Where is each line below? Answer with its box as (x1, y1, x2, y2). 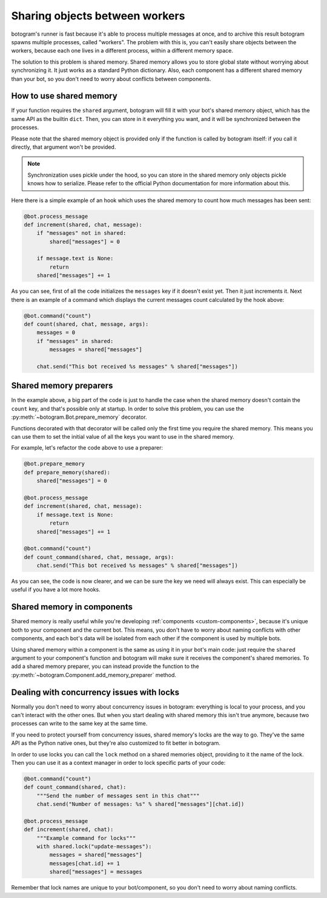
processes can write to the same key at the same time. (11, 720, 148, 727)
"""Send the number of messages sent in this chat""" (36, 792, 200, 799)
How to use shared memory (11, 91, 117, 101)
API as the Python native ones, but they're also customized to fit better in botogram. (11, 739, 220, 747)
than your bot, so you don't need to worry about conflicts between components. (11, 75, 211, 82)
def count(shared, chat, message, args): (24, 321, 149, 327)
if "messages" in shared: (36, 338, 114, 344)
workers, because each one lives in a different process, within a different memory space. (11, 47, 233, 54)
